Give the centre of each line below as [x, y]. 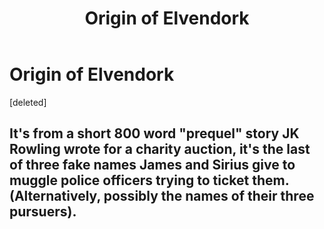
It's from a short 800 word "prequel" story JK [154, 133]
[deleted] [28, 102]
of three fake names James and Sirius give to [152, 165]
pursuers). [43, 212]
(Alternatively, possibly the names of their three [162, 196]
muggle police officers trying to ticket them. [149, 180]
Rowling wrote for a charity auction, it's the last [160, 149]
